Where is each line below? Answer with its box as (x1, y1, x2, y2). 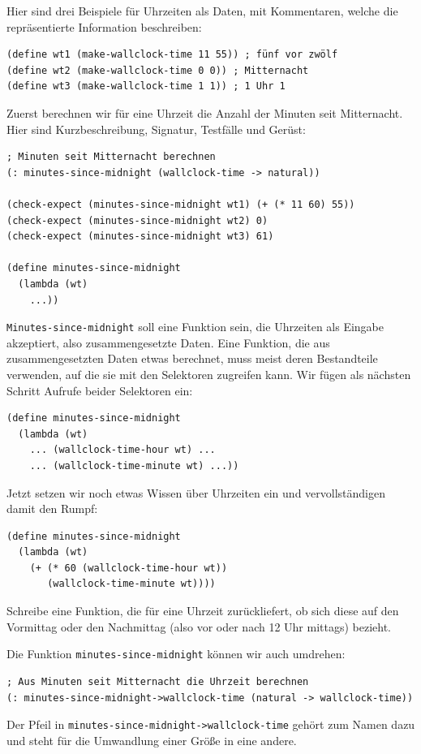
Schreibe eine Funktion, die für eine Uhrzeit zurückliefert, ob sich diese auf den (6, 602, 399, 619)
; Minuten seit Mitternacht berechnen (6, 151, 216, 163)
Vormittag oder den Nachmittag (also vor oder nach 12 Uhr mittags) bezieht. (6, 618, 392, 635)
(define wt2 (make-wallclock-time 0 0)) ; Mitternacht (6, 64, 309, 76)
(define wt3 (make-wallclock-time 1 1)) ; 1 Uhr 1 (6, 80, 286, 93)
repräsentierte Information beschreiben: (6, 18, 202, 35)
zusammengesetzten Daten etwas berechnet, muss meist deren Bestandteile (6, 350, 378, 367)
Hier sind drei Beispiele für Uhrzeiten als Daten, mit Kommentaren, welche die (6, 2, 398, 19)
